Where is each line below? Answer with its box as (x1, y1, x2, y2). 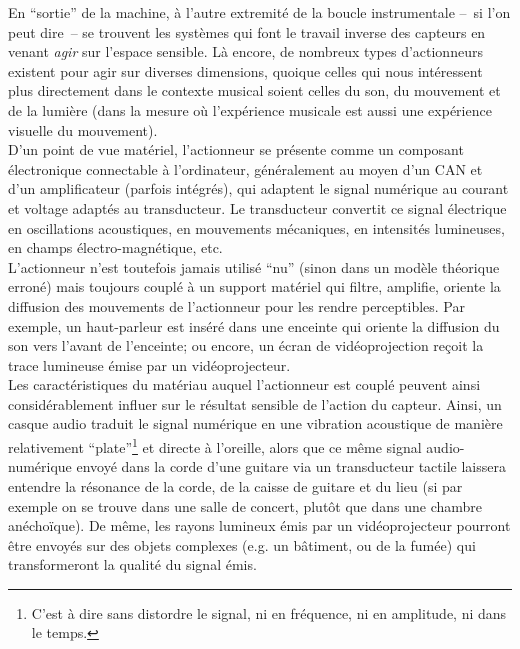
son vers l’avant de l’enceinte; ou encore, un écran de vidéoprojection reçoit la (8, 335, 484, 356)
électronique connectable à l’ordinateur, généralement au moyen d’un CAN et (8, 158, 483, 179)
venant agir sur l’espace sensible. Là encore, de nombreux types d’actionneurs (8, 41, 483, 62)
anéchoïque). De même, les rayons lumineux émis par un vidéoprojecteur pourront (8, 515, 511, 536)
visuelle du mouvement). (8, 119, 158, 140)
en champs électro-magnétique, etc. (8, 237, 223, 258)
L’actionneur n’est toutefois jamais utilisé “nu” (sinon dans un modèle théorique (8, 256, 500, 277)
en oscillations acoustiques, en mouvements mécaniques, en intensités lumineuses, (8, 217, 505, 238)
